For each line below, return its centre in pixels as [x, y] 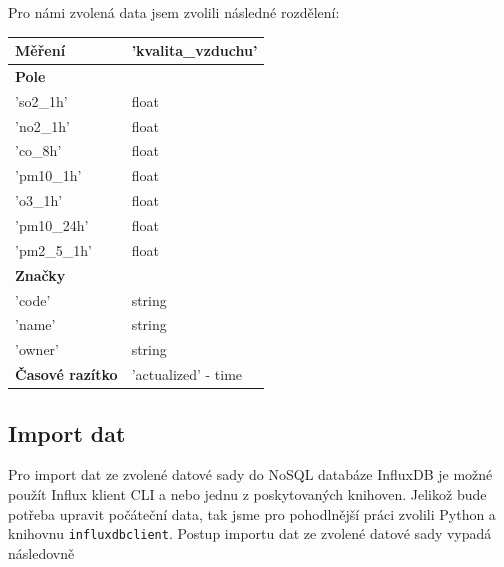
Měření [40, 50]
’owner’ [37, 349]
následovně [41, 552]
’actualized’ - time [187, 374]
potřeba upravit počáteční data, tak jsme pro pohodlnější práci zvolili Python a [252, 513]
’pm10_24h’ [52, 225]
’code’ [33, 299]
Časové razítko [66, 374]
